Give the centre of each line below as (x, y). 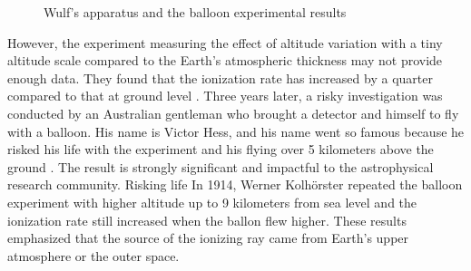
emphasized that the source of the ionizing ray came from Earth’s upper (208, 238)
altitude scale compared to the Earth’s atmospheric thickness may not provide (225, 60)
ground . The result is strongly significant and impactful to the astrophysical (221, 166)
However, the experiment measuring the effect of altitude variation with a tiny (225, 42)
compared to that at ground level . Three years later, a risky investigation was (225, 96)
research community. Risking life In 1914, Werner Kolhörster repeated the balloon (235, 184)
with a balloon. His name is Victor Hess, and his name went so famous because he (236, 131)
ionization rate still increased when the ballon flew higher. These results (207, 220)
